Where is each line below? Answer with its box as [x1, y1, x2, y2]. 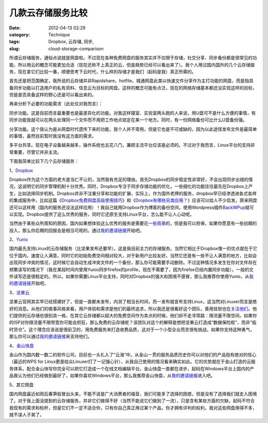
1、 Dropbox [9, 167, 33, 173]
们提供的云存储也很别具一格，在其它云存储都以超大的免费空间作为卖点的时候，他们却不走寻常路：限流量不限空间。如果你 [9, 313, 257, 318]
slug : [9, 45, 20, 52]
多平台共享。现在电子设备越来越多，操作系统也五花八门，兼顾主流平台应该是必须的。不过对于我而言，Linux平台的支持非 [9, 142, 255, 148]
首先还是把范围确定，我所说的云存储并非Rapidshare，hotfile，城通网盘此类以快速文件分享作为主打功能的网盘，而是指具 [9, 78, 254, 84]
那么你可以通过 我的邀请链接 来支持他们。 [9, 334, 92, 339]
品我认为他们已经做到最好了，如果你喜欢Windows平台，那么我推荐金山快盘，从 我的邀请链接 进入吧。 [9, 373, 215, 379]
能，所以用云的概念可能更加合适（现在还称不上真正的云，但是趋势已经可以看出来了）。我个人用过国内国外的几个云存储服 [9, 62, 255, 68]
